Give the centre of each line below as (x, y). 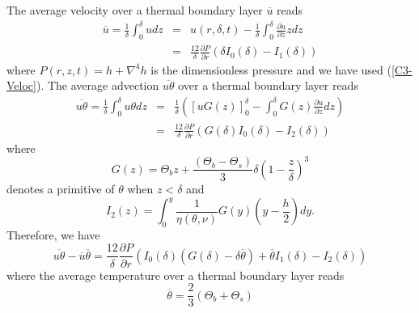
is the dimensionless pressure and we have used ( (271, 69)
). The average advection (97, 85)
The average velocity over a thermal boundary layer (135, 10)
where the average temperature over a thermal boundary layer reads (176, 275)
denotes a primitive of (61, 188)
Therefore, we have (53, 234)
